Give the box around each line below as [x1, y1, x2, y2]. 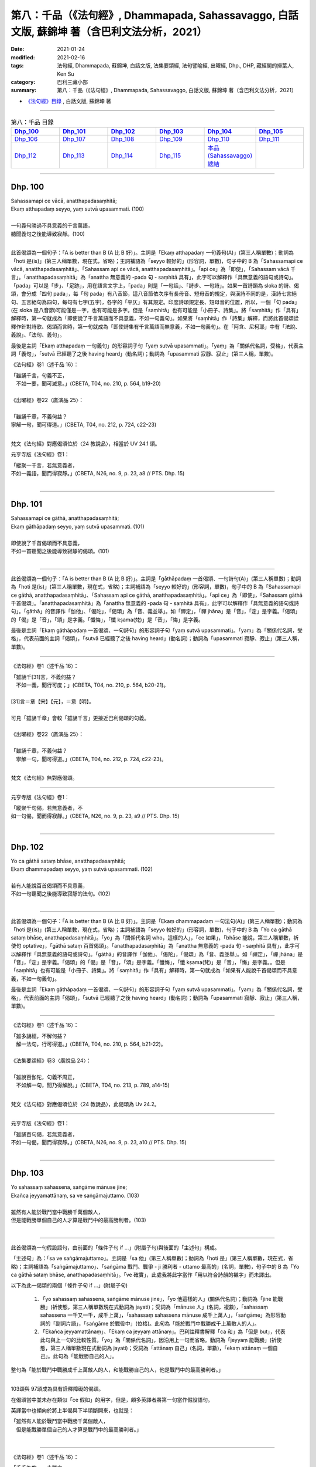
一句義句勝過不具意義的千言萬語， [11, 222, 93, 229]
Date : [11, 46, 25, 53]
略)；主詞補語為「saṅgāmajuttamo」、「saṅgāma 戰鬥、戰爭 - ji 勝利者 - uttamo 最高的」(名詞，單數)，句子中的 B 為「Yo [11, 1263, 300, 1270]
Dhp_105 [259, 127, 283, 136]
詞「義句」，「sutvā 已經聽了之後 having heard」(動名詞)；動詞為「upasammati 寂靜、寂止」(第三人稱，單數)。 [11, 350, 276, 357]
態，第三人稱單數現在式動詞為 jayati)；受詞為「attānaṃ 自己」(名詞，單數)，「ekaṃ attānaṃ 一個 [40, 1344, 273, 1352]
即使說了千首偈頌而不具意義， [11, 539, 83, 546]
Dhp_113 [62, 151, 85, 160]
